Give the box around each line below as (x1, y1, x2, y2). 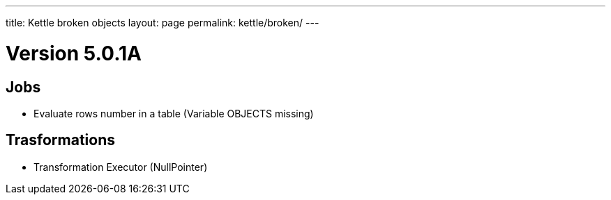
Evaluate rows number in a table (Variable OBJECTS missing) (33, 107, 314, 119)
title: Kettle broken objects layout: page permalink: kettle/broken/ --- (6, 17, 319, 28)
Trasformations (6, 131, 115, 149)
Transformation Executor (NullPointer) (33, 160, 208, 173)
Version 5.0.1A (6, 41, 142, 65)
